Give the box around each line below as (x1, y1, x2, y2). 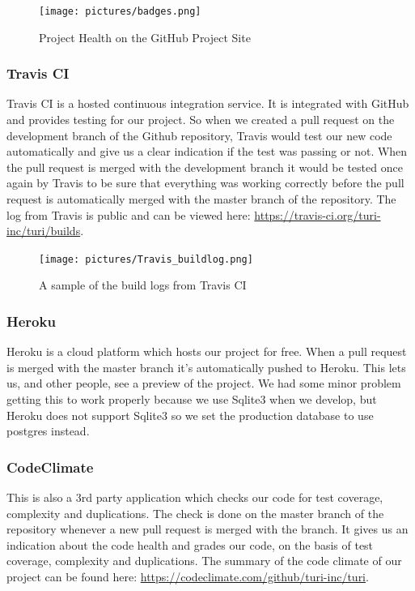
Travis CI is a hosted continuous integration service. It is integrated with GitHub (6, 95, 409, 112)
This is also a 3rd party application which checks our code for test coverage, (6, 489, 383, 506)
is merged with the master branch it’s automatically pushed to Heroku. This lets (6, 358, 406, 375)
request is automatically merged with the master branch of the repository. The (6, 191, 396, 208)
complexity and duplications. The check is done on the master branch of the (6, 504, 384, 521)
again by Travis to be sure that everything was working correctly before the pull (6, 174, 404, 191)
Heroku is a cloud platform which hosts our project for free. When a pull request (6, 343, 407, 360)
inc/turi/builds (6, 222, 81, 239)
